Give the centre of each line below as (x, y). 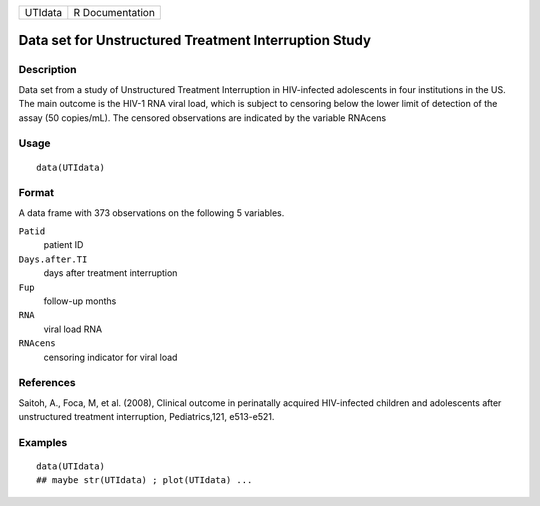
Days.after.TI (53, 259)
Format (36, 193)
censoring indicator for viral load (110, 357)
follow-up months (80, 301)
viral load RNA (73, 329)
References (47, 383)
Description (47, 70)
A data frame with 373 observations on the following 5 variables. (151, 212)
